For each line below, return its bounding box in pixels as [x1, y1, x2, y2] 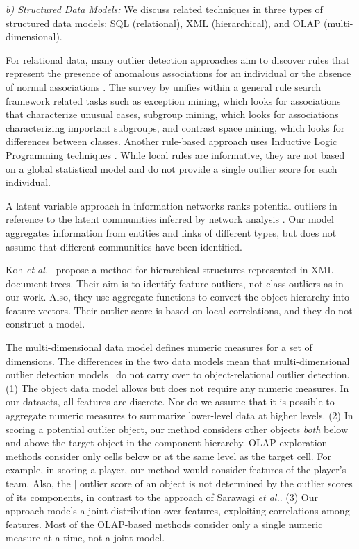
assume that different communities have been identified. [6, 239, 242, 253]
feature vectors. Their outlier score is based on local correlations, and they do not [6, 303, 353, 317]
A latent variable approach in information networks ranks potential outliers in [6, 198, 337, 212]
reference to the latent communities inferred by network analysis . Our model [6, 212, 334, 226]
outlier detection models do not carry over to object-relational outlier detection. [6, 367, 350, 382]
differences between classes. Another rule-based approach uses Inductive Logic [6, 134, 337, 149]
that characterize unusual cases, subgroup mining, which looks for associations [6, 107, 339, 121]
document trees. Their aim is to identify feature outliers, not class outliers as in [6, 276, 344, 290]
